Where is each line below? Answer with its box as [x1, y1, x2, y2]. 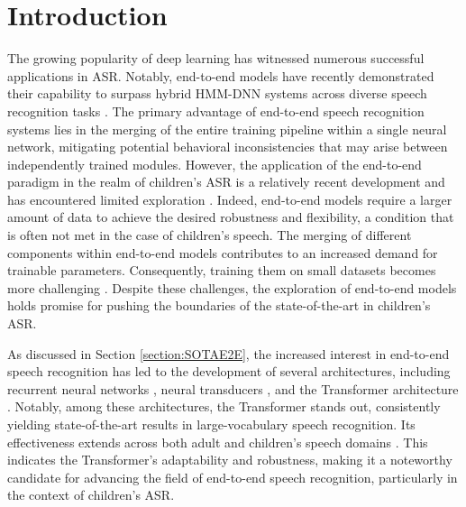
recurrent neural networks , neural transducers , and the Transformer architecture [7, 379, 459, 398]
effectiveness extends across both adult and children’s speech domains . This [7, 432, 428, 451]
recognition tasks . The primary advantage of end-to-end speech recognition [7, 101, 425, 120]
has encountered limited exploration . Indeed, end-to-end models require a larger [7, 189, 452, 208]
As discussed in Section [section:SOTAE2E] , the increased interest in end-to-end [7, 344, 450, 363]
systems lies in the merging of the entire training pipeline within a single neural [7, 119, 447, 138]
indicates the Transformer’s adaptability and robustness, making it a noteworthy [7, 450, 452, 469]
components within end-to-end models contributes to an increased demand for [7, 243, 438, 262]
